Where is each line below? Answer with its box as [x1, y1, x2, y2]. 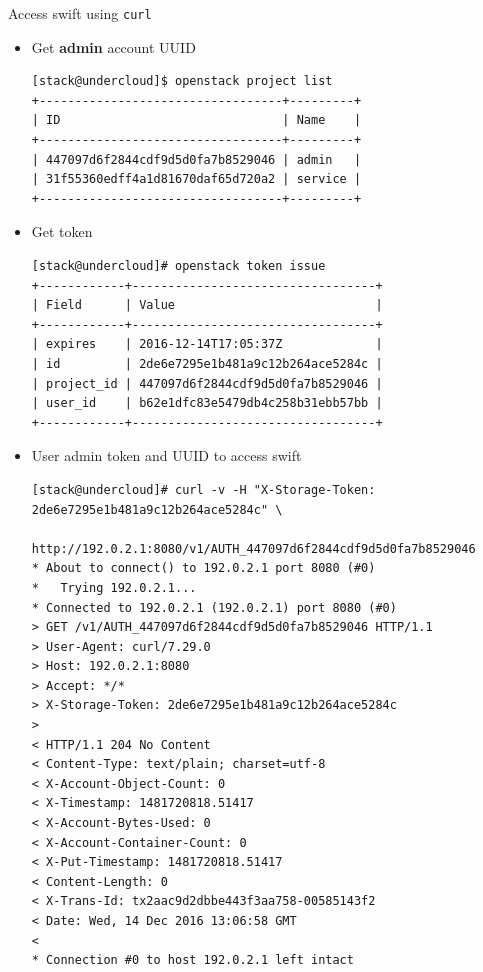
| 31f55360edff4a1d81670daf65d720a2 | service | [31, 172, 362, 187]
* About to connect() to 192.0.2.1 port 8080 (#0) [31, 561, 376, 576]
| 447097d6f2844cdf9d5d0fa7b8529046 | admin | [31, 152, 362, 167]
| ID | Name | [31, 113, 362, 128]
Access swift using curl [8, 3, 152, 23]
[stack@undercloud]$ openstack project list [31, 74, 333, 89]
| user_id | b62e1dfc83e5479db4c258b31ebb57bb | [31, 396, 383, 411]
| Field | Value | [31, 298, 383, 313]
